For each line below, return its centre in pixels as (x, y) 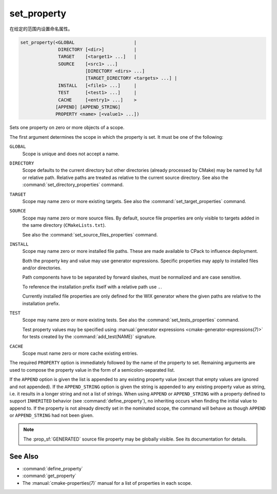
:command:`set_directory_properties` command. (73, 185)
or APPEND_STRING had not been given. (52, 415)
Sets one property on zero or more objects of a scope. (67, 127)
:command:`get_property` (49, 476)
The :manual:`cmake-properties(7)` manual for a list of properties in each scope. (107, 483)
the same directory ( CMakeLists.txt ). (64, 225)
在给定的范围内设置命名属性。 (41, 29)
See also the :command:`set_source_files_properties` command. (90, 234)
